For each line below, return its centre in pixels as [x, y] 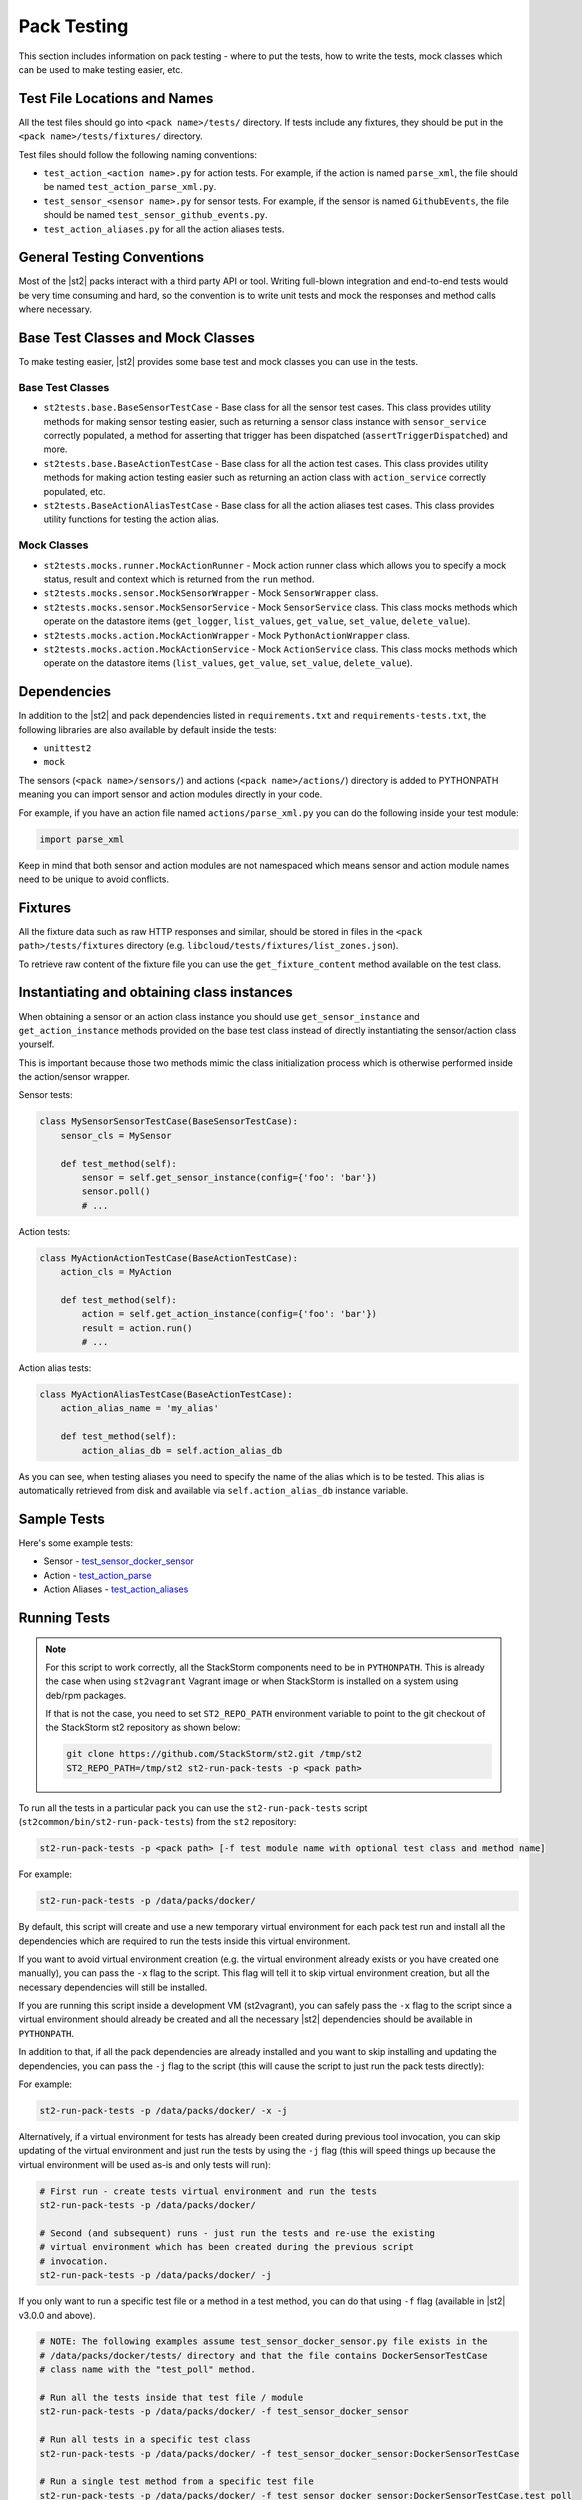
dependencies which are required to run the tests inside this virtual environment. [184, 1941]
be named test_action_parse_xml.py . [130, 187]
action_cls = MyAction [116, 1272]
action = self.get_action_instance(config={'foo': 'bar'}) [229, 1314]
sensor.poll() [116, 1191]
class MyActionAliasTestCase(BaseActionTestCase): [166, 1394]
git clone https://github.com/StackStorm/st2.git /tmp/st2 [214, 1754]
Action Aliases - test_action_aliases [116, 1589]
